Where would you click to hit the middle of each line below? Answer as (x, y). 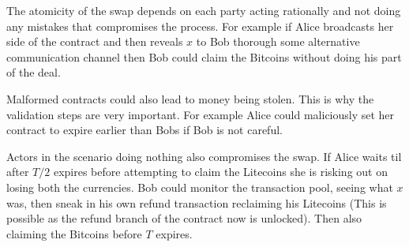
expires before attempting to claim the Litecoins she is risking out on (220, 172)
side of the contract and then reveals (95, 41)
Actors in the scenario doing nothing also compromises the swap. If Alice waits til (204, 156)
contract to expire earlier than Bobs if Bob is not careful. (144, 130)
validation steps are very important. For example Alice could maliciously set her (201, 114)
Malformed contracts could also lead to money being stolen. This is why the (190, 98)
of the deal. (34, 72)
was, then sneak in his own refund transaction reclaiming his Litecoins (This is (197, 202)
